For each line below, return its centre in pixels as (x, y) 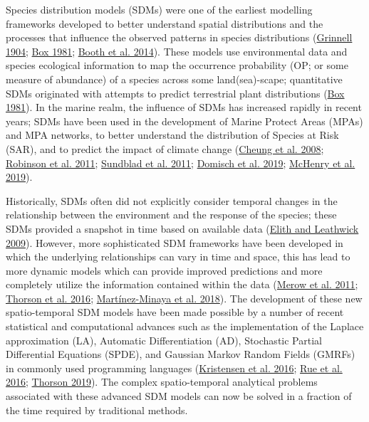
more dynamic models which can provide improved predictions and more (164, 270)
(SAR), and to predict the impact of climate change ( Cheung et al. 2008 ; (165, 148)
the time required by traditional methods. (97, 410)
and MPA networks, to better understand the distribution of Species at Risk (172, 135)
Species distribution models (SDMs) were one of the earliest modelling (159, 9)
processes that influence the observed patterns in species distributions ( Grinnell (179, 37)
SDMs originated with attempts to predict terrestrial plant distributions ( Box (175, 93)
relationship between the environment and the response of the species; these (171, 215)
